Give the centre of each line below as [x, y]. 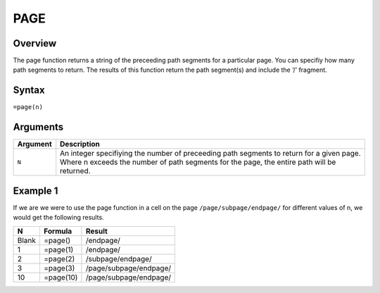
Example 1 [36, 191]
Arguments [38, 127]
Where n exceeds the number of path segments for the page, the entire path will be [198, 162]
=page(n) [28, 107]
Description [80, 144]
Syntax [29, 91]
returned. [75, 171]
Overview [35, 43]
